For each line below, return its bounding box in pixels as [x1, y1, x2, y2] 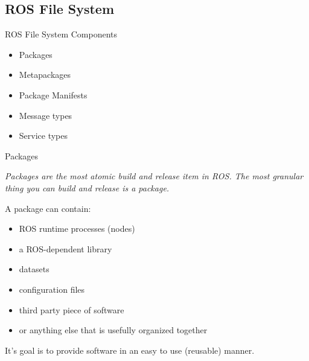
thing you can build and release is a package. [5, 181, 170, 194]
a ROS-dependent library [19, 242, 112, 255]
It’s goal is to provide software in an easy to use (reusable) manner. [5, 343, 255, 356]
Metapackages [19, 68, 71, 81]
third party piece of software [19, 303, 124, 316]
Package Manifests [19, 88, 88, 101]
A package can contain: [5, 202, 91, 214]
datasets [19, 263, 49, 275]
